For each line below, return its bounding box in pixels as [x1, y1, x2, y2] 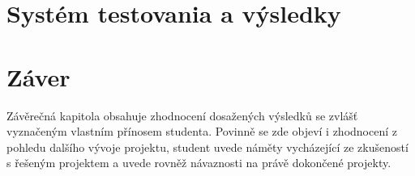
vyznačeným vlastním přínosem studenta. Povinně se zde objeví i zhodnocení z [6, 123, 397, 140]
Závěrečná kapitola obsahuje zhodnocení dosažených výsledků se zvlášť [6, 107, 358, 124]
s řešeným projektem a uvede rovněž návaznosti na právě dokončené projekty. [6, 154, 391, 171]
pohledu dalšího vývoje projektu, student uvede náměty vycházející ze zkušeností [6, 138, 409, 155]
